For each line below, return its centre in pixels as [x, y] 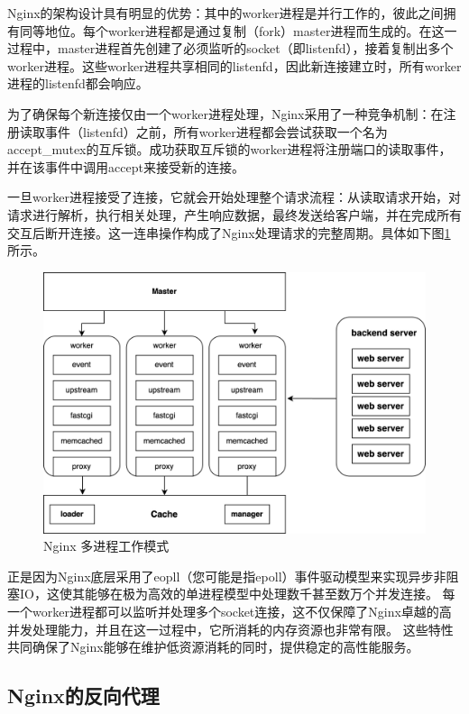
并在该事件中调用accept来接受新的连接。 [126, 166]
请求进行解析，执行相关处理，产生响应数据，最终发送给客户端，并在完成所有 [234, 214]
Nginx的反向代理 [83, 696]
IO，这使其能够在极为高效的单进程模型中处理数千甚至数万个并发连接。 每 [237, 594]
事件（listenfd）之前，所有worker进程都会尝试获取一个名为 [216, 131]
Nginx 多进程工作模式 [106, 546]
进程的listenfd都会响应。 [78, 83]
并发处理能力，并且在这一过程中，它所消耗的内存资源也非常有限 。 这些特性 [230, 629]
